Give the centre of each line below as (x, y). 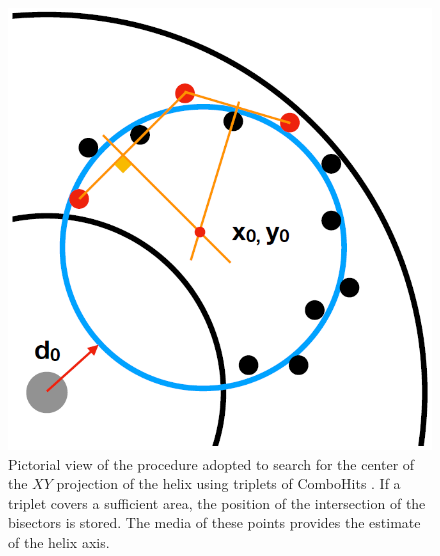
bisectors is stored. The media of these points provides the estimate (214, 522)
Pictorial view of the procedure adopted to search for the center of (211, 463)
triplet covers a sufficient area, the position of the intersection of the (217, 502)
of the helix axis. (59, 541)
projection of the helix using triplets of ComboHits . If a (228, 483)
